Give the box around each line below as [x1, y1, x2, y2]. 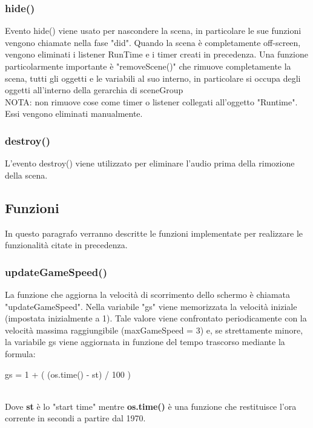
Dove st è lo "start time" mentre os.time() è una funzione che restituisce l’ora [5, 400, 297, 412]
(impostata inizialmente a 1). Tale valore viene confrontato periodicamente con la [5, 312, 307, 324]
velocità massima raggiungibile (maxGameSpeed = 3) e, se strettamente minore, [5, 323, 303, 336]
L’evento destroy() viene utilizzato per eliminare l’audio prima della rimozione [5, 157, 295, 170]
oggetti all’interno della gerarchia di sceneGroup [5, 84, 183, 96]
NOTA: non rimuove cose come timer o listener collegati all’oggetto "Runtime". [5, 95, 298, 108]
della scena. [5, 168, 48, 181]
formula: [5, 347, 36, 360]
